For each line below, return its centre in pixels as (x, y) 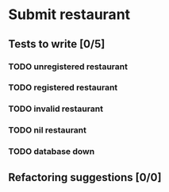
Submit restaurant (69, 15)
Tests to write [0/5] (57, 44)
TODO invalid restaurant (56, 109)
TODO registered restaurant (63, 87)
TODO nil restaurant (48, 130)
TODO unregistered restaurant (68, 67)
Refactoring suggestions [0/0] (85, 177)
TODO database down (52, 152)
